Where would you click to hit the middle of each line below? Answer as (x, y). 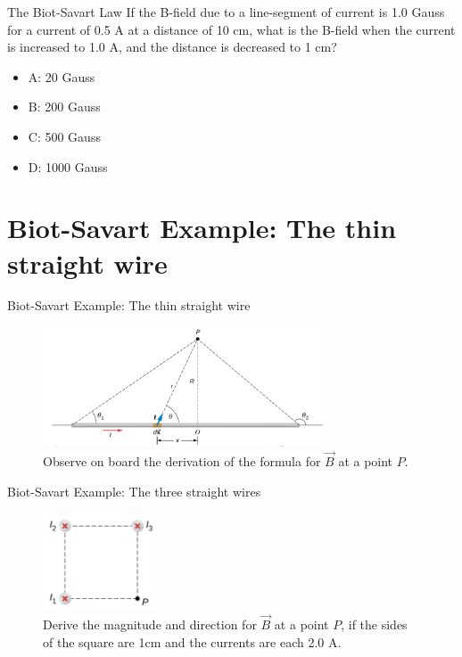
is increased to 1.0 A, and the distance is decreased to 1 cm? (172, 47)
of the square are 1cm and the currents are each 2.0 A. (192, 641)
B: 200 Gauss (64, 107)
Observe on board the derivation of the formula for (182, 461)
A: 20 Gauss (62, 76)
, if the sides (374, 624)
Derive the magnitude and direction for (150, 624)
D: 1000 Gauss (68, 166)
